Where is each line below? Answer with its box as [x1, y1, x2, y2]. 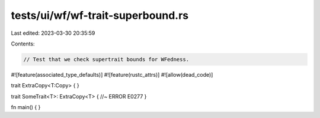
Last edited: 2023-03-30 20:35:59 [11, 29, 95, 37]
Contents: [11, 40, 35, 47]
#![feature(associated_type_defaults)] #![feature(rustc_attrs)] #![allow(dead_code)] [11, 71, 213, 78]
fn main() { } [11, 104, 41, 111]
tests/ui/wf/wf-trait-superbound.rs [11, 9, 189, 22]
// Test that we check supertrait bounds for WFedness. [23, 56, 190, 63]
